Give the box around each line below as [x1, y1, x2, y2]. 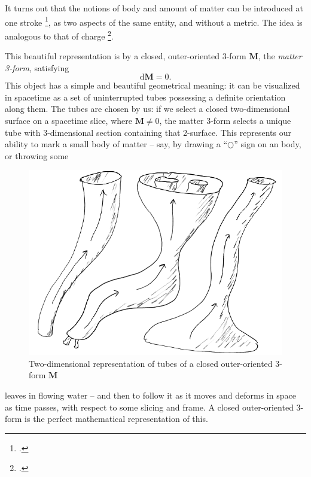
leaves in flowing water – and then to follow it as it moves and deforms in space [5, 388, 296, 401]
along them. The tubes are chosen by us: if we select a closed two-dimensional [5, 102, 290, 115]
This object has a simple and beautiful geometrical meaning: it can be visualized [5, 79, 300, 92]
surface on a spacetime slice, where [5, 114, 132, 127]
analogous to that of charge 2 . [5, 28, 114, 42]
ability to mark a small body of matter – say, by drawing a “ [5, 138, 228, 150]
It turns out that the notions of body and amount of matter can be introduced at [5, 2, 303, 14]
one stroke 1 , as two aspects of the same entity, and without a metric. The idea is [5, 14, 303, 28]
